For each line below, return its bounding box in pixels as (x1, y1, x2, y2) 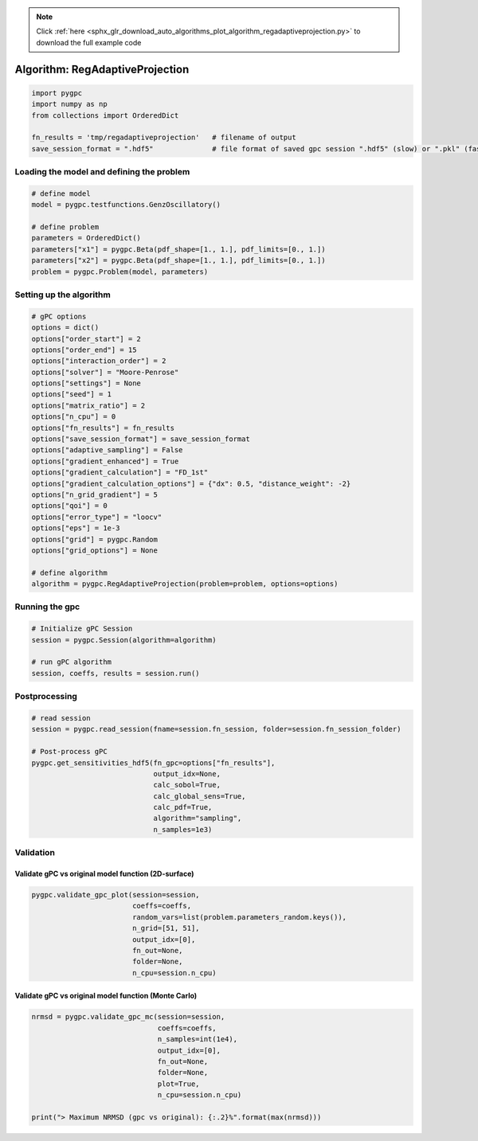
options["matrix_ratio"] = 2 (31, 401, 146, 410)
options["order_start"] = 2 (31, 334, 141, 343)
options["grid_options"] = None (31, 545, 159, 555)
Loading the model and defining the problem (14, 166, 190, 178)
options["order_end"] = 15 (31, 345, 137, 354)
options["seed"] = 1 (31, 390, 112, 399)
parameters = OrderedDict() (31, 233, 141, 243)
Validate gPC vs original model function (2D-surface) (14, 869, 194, 879)
